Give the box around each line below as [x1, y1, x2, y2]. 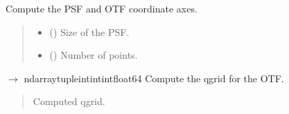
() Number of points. [49, 48, 138, 62]
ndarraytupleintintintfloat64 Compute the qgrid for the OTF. [24, 70, 284, 85]
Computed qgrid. [33, 94, 105, 108]
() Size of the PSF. [49, 24, 130, 39]
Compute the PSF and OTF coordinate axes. [6, 1, 198, 15]
